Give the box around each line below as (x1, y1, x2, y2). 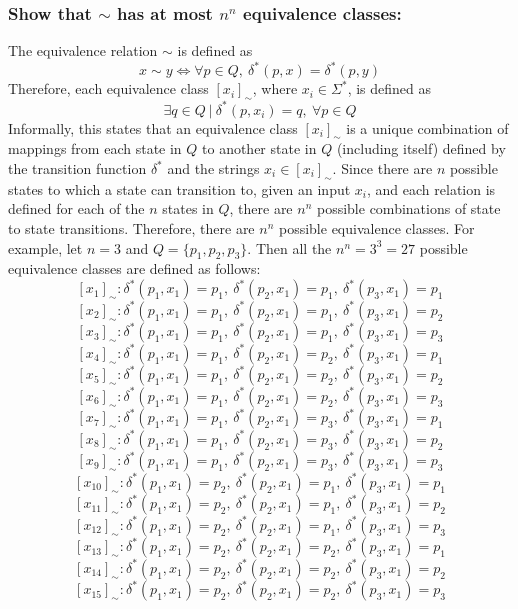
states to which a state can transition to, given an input (8, 178, 351, 199)
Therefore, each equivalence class (8, 78, 209, 99)
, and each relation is (367, 178, 496, 199)
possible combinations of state (316, 198, 501, 219)
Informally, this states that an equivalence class (8, 117, 298, 138)
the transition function (8, 158, 147, 178)
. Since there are (332, 158, 433, 178)
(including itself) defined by (336, 138, 506, 159)
